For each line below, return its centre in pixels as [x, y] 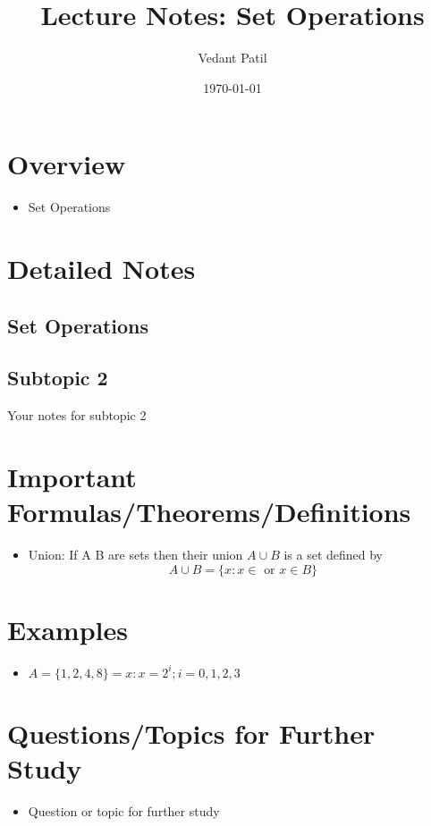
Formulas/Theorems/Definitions [209, 512]
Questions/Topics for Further [191, 733]
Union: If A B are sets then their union [135, 555]
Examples [68, 629]
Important [72, 476]
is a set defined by [334, 555]
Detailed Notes [101, 269]
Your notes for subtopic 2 [77, 415]
